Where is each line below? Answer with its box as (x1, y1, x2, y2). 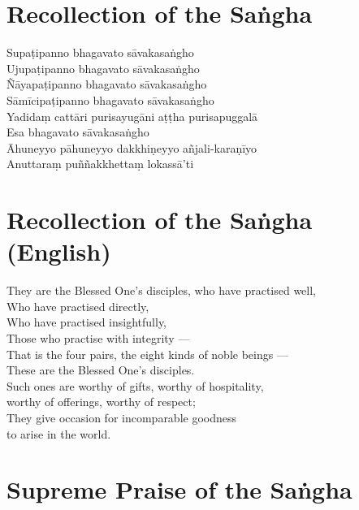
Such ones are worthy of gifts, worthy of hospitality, (6, 377, 264, 394)
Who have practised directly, (6, 297, 149, 314)
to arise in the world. (6, 425, 111, 442)
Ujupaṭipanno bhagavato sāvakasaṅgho (6, 59, 200, 76)
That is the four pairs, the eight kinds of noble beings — (6, 345, 288, 362)
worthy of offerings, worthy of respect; (6, 393, 196, 410)
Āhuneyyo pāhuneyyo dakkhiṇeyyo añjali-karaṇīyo (6, 139, 257, 156)
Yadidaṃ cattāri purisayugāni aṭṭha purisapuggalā (6, 107, 258, 124)
